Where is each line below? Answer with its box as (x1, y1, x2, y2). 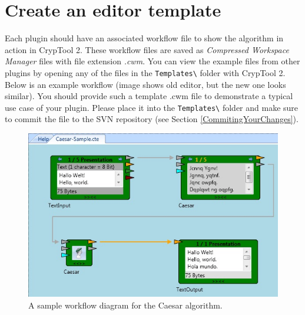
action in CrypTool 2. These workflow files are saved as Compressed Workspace (5, 43, 289, 55)
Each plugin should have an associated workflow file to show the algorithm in (5, 32, 284, 44)
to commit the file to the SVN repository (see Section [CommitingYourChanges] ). (5, 113, 299, 125)
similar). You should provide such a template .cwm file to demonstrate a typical (5, 90, 293, 102)
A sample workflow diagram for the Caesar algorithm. (28, 298, 223, 311)
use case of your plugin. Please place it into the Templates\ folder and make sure (5, 101, 299, 113)
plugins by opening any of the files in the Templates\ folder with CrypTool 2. (5, 66, 286, 78)
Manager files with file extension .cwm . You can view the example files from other (5, 55, 300, 67)
